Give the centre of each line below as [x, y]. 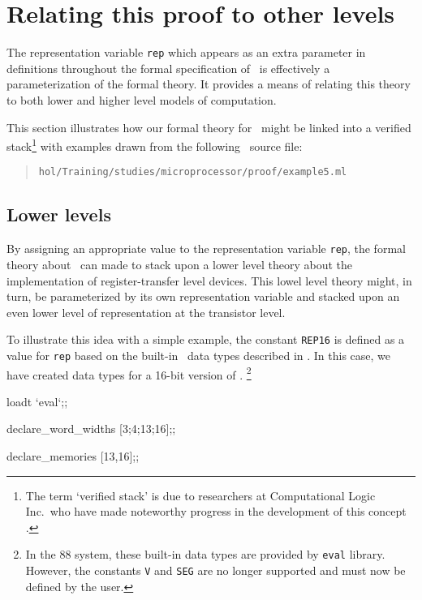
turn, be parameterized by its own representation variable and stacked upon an [203, 296]
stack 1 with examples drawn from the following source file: [155, 145]
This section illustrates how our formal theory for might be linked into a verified [209, 127]
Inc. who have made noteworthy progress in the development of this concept [216, 511]
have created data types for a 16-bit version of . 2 [129, 373]
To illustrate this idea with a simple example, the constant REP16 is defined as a [206, 339]
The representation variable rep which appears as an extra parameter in [186, 52]
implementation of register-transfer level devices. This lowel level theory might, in [209, 280]
